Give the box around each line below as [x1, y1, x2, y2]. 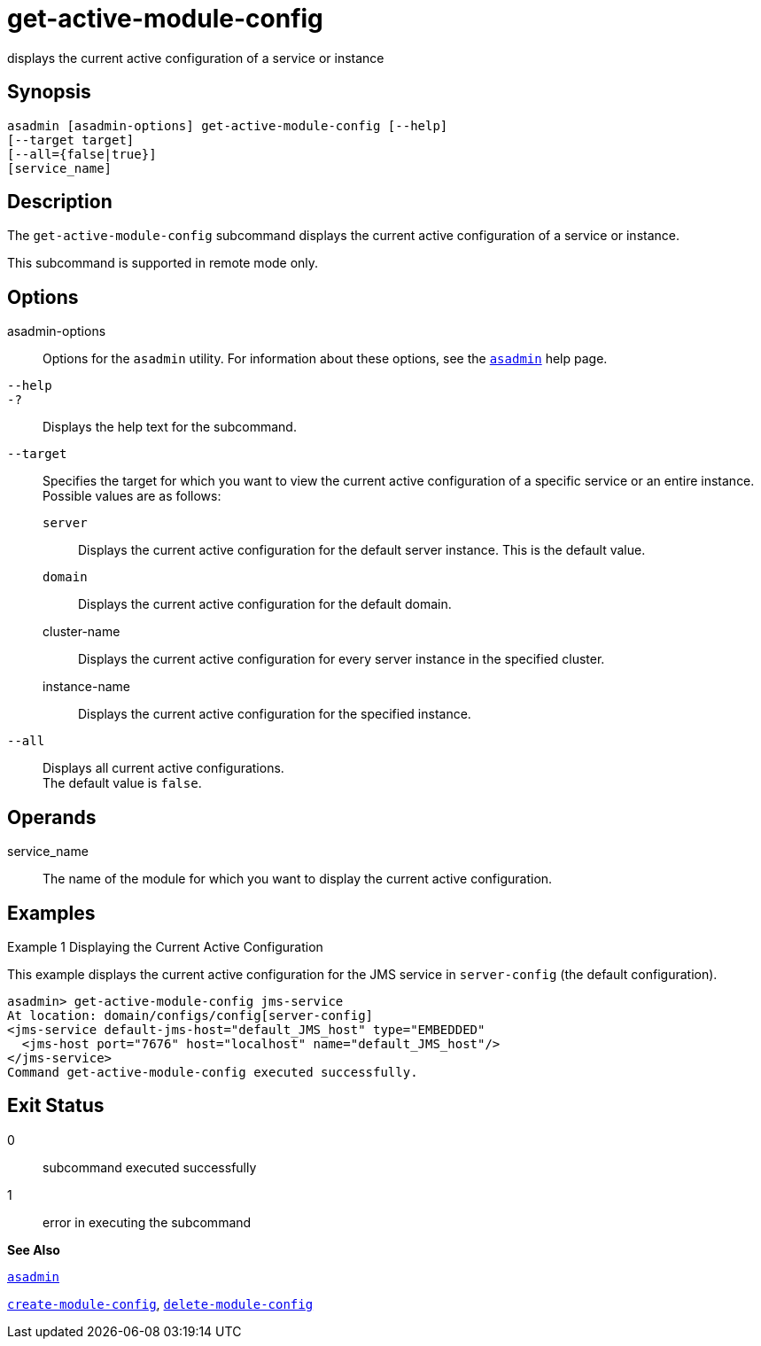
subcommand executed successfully [43, 1159, 257, 1175]
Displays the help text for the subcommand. [43, 419, 297, 435]
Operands [7, 805, 97, 829]
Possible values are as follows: [43, 488, 221, 504]
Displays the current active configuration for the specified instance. [78, 706, 471, 722]
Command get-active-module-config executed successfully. [7, 1064, 418, 1079]
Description [7, 191, 113, 214]
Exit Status [7, 1094, 105, 1117]
